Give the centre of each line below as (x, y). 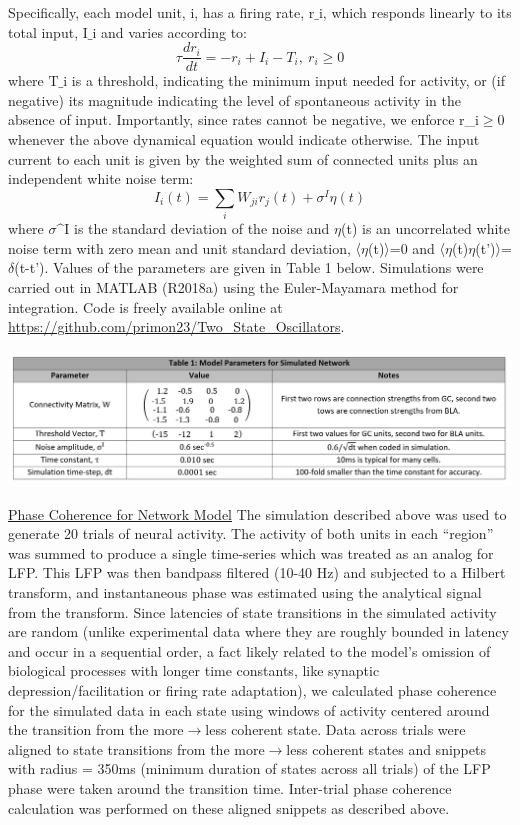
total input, (43, 31)
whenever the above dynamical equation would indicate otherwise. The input (244, 139)
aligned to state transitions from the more (136, 748)
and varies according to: (173, 31)
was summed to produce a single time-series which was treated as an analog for (251, 552)
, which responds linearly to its (417, 12)
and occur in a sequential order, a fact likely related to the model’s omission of (249, 650)
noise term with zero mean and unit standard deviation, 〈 (185, 247)
